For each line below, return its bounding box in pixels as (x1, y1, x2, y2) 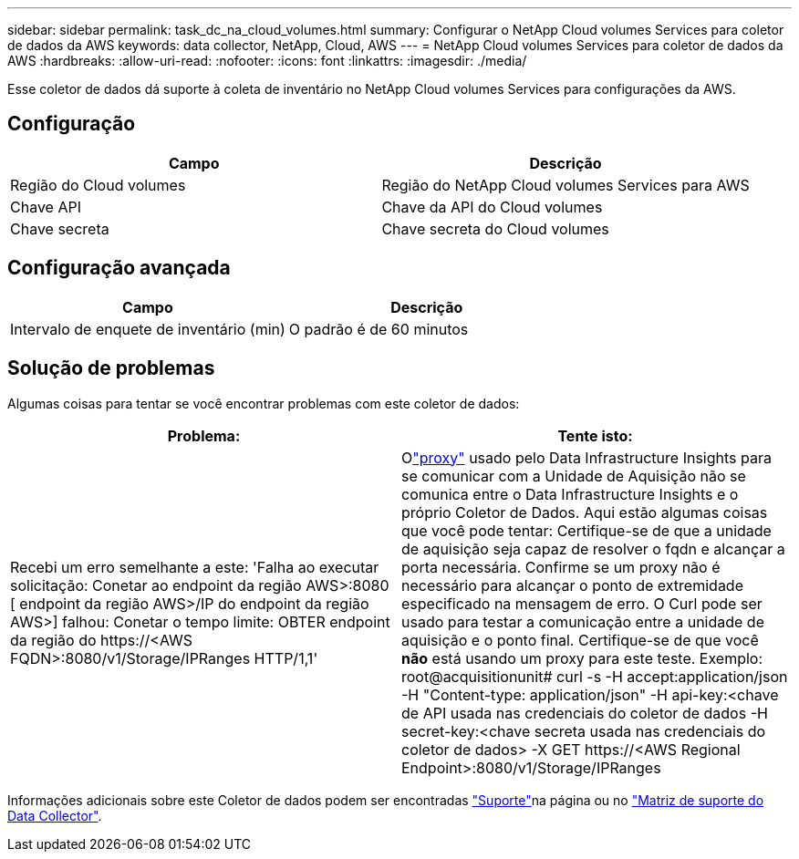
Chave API (10, 197, 81, 216)
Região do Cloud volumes (10, 175, 186, 194)
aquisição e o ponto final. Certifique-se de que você (401, 630, 759, 649)
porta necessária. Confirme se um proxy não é (401, 557, 721, 576)
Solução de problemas (7, 357, 215, 380)
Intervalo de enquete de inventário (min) (10, 319, 285, 338)
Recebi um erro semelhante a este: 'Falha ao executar (10, 557, 379, 576)
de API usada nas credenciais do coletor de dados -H (401, 703, 768, 722)
